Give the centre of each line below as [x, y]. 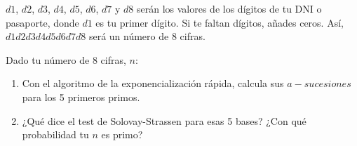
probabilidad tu [55, 134]
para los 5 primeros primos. [81, 97]
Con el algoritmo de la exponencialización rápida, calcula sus [153, 83]
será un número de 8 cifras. [147, 36]
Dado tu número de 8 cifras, [66, 59]
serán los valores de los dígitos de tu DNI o [229, 8]
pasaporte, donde [42, 22]
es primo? [122, 134]
